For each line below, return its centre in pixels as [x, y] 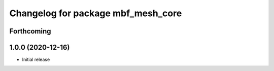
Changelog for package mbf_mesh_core [96, 13]
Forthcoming [30, 31]
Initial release [36, 60]
